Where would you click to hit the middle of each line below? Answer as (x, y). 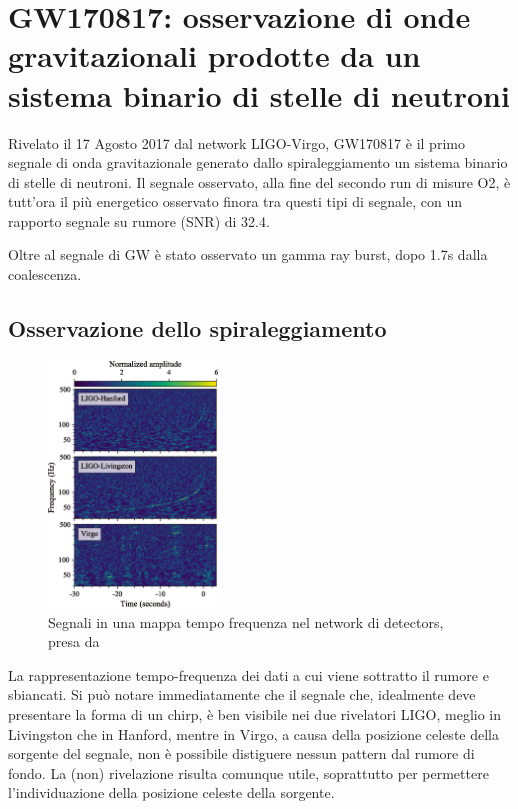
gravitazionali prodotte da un (214, 55)
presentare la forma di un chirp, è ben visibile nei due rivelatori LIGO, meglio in (255, 714)
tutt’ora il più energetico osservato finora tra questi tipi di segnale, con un (235, 201)
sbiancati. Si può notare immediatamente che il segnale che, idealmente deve (242, 694)
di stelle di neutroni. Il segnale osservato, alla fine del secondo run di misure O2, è (259, 181)
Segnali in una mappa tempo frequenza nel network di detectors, (246, 621)
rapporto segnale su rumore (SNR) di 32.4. (139, 220)
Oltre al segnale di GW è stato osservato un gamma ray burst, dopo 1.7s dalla (248, 254)
